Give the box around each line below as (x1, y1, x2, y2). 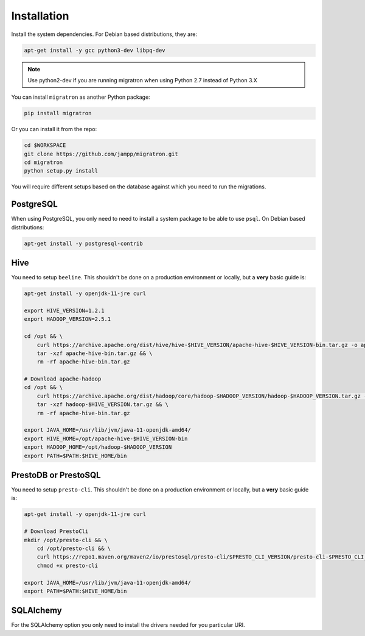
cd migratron (24, 159, 63, 166)
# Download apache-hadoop (24, 376, 102, 382)
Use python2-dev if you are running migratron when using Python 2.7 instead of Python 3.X (27, 76, 258, 84)
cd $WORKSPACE (24, 142, 66, 149)
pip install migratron (24, 110, 92, 117)
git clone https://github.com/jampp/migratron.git (24, 150, 179, 157)
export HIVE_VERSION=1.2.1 (24, 307, 105, 314)
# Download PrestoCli (24, 528, 89, 535)
